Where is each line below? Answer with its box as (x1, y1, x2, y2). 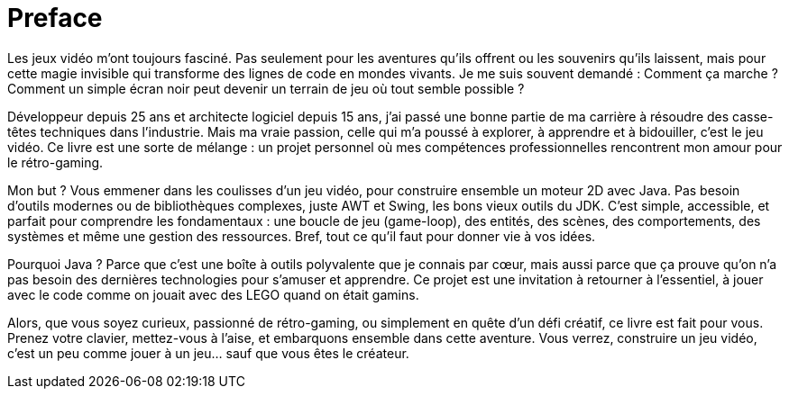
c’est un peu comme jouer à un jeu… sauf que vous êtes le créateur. (7, 345, 409, 361)
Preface (7, 3, 103, 33)
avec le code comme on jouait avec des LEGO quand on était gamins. (7, 286, 419, 302)
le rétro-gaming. (7, 154, 104, 170)
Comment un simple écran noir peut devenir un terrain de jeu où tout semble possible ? (7, 80, 525, 96)
